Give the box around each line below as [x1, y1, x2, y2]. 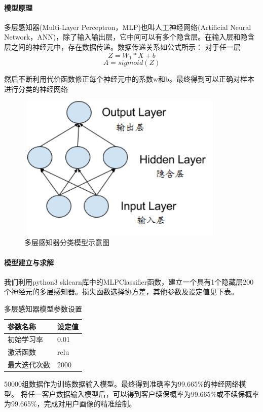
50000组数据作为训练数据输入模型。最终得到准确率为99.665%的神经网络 [4, 379, 239, 389]
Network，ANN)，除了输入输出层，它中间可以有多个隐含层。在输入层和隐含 [4, 31, 255, 42]
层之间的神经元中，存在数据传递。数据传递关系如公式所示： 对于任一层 [4, 41, 241, 52]
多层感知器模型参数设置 [4, 303, 82, 314]
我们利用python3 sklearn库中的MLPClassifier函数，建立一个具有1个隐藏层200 [4, 276, 254, 287]
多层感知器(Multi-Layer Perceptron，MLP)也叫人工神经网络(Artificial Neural [4, 21, 251, 32]
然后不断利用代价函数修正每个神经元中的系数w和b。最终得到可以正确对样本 [4, 74, 254, 84]
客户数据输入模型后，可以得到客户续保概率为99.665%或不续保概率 [42, 388, 259, 399]
